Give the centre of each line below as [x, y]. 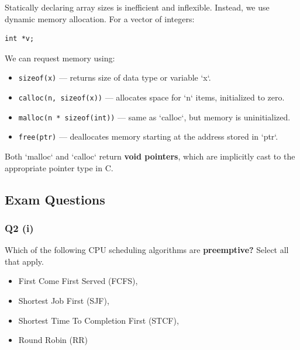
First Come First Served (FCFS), [78, 281]
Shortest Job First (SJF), [64, 300]
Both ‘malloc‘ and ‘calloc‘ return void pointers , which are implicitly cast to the [150, 156]
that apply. [24, 261]
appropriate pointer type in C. [59, 167]
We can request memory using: [60, 58]
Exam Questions [55, 199]
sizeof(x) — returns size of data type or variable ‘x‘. [115, 77]
